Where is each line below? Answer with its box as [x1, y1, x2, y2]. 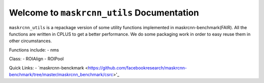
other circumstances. [9, 38, 52, 44]
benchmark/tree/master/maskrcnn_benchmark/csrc [9, 71, 113, 77]
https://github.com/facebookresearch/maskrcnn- [88, 65, 187, 70]
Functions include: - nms [9, 47, 59, 53]
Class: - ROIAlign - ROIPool [9, 56, 64, 62]
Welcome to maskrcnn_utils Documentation [9, 7, 199, 18]
